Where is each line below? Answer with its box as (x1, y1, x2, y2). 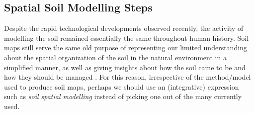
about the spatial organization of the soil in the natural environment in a (4, 52, 227, 62)
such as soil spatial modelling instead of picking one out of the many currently (4, 91, 242, 102)
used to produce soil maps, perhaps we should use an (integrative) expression (4, 81, 239, 92)
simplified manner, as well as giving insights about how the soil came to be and (4, 62, 246, 72)
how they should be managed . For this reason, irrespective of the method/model (4, 72, 251, 82)
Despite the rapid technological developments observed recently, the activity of (4, 23, 244, 33)
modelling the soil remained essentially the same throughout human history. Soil (4, 32, 249, 43)
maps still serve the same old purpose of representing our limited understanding (4, 42, 247, 53)
